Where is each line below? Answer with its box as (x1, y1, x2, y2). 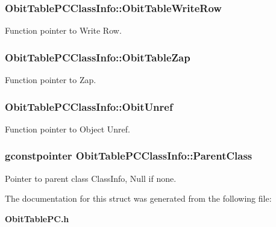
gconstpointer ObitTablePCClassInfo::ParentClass (5, 148, 252, 163)
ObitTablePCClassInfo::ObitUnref (5, 99, 173, 114)
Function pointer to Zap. (5, 73, 96, 86)
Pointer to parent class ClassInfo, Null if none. (5, 172, 177, 184)
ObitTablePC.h (5, 212, 69, 225)
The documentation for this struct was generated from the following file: (5, 192, 272, 205)
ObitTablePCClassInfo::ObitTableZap (5, 49, 190, 64)
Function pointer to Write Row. (5, 24, 122, 37)
